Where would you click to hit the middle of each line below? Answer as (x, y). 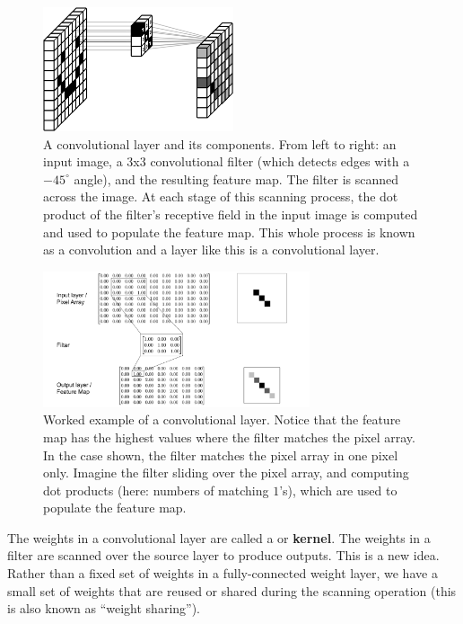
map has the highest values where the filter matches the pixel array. (229, 437)
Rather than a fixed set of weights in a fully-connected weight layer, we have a (223, 573)
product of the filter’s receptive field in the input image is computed (231, 214)
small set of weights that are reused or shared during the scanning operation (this (232, 590)
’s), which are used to (338, 490)
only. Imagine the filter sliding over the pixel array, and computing (226, 472)
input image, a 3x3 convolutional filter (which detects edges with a (227, 161)
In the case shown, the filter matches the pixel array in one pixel (221, 455)
